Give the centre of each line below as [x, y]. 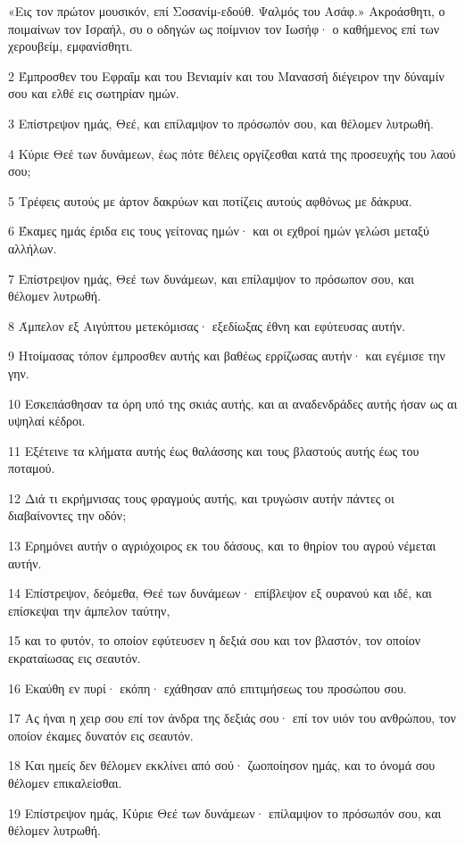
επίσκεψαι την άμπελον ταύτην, [89, 610]
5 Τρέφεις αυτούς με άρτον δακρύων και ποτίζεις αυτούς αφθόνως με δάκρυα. [210, 200]
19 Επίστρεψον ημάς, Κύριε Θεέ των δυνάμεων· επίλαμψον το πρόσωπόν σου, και [225, 812]
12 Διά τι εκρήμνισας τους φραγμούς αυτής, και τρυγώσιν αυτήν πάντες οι [201, 497]
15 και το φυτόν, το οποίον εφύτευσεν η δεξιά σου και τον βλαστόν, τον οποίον [215, 640]
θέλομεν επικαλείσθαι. [65, 783]
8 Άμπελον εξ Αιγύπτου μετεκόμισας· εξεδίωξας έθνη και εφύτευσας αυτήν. [207, 325]
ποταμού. [32, 468]
